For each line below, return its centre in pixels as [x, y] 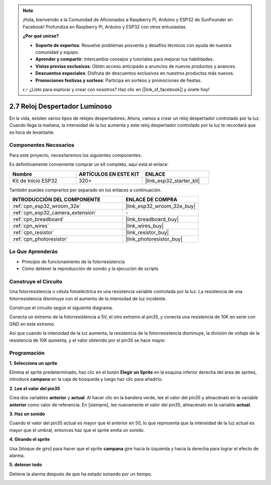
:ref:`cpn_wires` [31, 225]
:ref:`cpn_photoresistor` [40, 239]
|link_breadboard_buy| [152, 219]
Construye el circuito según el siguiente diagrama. [61, 308]
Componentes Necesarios [42, 145]
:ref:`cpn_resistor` [33, 232]
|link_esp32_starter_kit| [173, 180]
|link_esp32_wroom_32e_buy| [161, 206]
